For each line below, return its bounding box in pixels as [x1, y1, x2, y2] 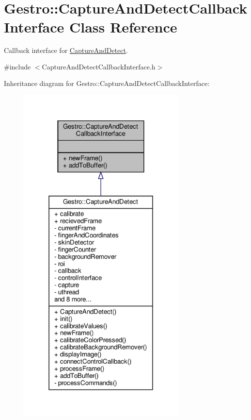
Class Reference [69, 17, 177, 37]
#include [4, 61, 31, 71]
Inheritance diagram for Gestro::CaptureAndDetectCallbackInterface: [4, 78, 210, 88]
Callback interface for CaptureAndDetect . [4, 45, 128, 55]
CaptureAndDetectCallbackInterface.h [42, 61, 156, 71]
